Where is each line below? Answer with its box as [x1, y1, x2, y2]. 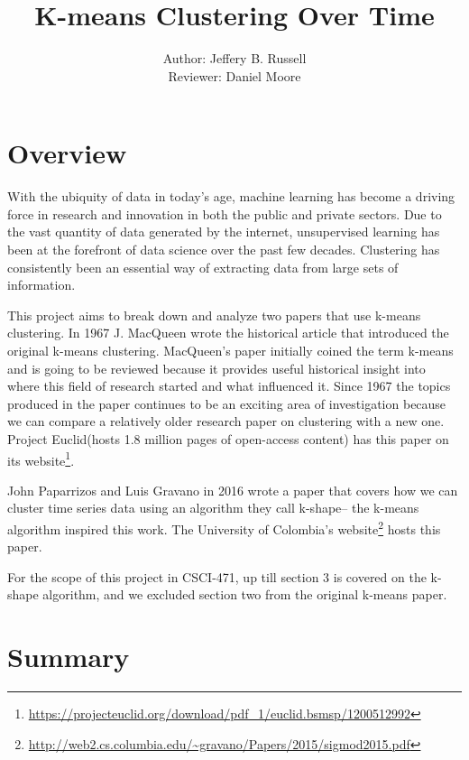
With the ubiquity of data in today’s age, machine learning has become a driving [7, 187, 455, 206]
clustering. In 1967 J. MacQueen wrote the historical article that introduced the [7, 323, 449, 342]
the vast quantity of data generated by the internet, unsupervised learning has [7, 222, 440, 241]
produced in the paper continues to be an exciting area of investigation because [7, 394, 446, 412]
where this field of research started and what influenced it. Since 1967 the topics [7, 376, 451, 395]
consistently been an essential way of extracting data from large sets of [7, 257, 399, 276]
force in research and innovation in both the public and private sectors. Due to [7, 204, 442, 223]
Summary [7, 638, 130, 675]
